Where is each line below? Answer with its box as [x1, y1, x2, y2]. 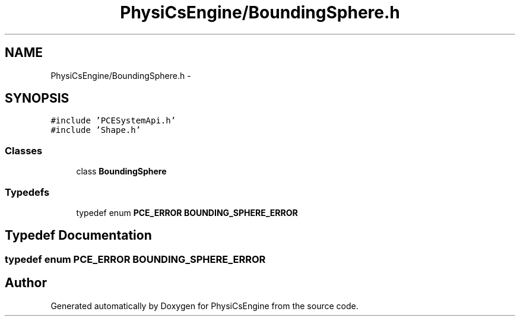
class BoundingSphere [76, 166, 167, 177]
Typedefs [5, 186, 50, 198]
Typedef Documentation [5, 228, 152, 243]
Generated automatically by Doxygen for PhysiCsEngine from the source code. [50, 300, 359, 311]
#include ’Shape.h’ [50, 125, 141, 135]
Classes [5, 144, 43, 157]
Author [5, 275, 47, 291]
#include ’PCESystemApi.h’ [50, 116, 176, 126]
